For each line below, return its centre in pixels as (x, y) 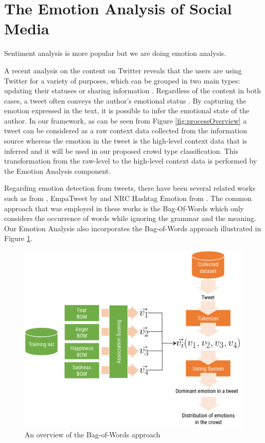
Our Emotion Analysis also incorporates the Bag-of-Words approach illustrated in (133, 228)
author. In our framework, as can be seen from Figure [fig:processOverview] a (126, 120)
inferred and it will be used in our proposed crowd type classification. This (121, 150)
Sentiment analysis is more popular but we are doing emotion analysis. (115, 53)
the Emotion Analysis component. (58, 170)
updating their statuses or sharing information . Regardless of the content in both (133, 90)
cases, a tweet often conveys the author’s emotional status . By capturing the (125, 100)
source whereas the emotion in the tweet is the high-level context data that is (126, 141)
